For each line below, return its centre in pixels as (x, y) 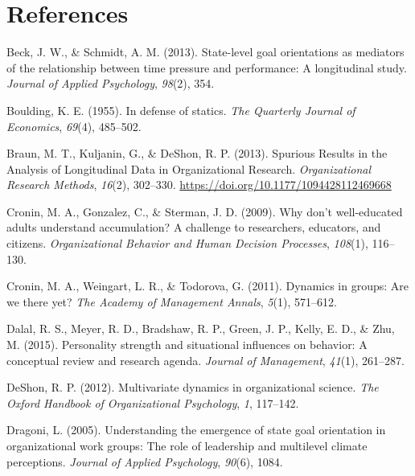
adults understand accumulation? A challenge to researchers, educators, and (194, 227)
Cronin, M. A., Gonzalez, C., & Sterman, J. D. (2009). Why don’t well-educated (205, 211)
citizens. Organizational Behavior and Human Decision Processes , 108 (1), (187, 243)
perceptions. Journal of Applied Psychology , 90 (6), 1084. (145, 461)
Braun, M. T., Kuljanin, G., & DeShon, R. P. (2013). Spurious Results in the (197, 153)
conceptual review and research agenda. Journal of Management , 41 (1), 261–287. (206, 360)
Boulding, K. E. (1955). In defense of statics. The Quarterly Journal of (181, 110)
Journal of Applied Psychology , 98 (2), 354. (111, 83)
